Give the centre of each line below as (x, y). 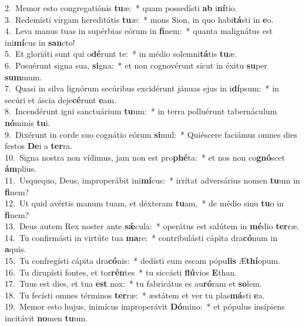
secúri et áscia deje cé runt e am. (61, 99)
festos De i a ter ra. (39, 146)
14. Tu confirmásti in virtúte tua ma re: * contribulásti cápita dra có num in (141, 237)
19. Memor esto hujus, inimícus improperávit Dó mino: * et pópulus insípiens (145, 306)
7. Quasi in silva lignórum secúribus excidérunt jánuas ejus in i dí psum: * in (142, 88)
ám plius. (21, 169)
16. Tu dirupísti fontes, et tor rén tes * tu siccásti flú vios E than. (121, 272)
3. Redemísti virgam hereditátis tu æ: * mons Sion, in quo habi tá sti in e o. (139, 19)
